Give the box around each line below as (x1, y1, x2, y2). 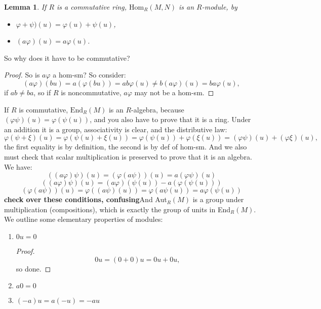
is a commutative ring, (57, 2, 127, 12)
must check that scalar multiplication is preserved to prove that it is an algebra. (4, 151, 252, 162)
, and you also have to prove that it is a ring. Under (90, 114, 251, 125)
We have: (4, 161, 32, 172)
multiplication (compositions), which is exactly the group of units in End (4, 204, 231, 214)
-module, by (202, 2, 237, 12)
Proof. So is (4, 69, 40, 80)
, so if (33, 87, 51, 97)
